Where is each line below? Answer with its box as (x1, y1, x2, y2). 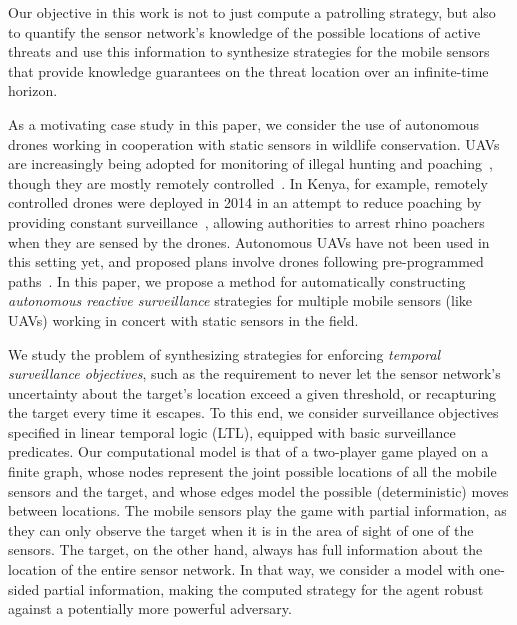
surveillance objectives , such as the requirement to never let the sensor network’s (8, 363, 501, 384)
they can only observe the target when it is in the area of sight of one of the (8, 519, 474, 540)
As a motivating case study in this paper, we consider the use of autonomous (8, 113, 480, 134)
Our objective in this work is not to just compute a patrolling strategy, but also (8, 2, 496, 22)
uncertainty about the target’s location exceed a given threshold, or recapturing (8, 382, 497, 403)
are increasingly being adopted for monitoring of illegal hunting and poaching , (8, 153, 493, 174)
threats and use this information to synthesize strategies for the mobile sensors (8, 41, 490, 62)
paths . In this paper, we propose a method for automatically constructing (8, 270, 466, 291)
